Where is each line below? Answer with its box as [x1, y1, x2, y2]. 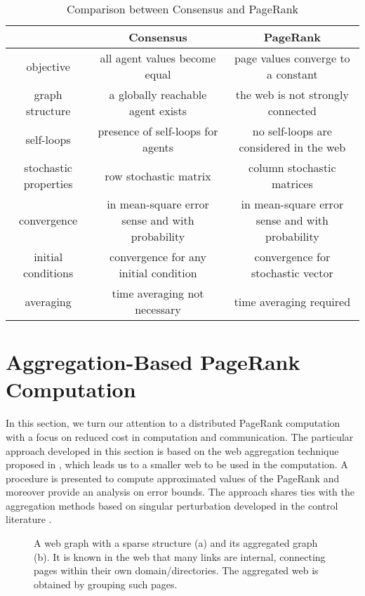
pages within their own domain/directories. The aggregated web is [34, 563, 319, 578]
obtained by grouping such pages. [34, 576, 178, 591]
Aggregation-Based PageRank [6, 347, 300, 376]
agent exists [129, 102, 187, 119]
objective [26, 58, 70, 74]
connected [267, 102, 317, 119]
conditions [23, 265, 74, 281]
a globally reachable [109, 86, 207, 102]
